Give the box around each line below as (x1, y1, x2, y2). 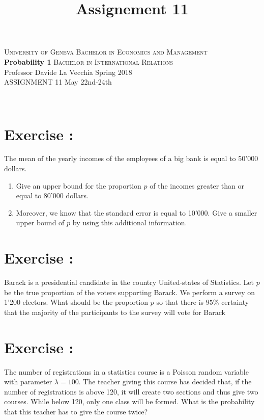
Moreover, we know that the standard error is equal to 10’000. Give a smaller (16, 207, 257, 218)
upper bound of (16, 217, 65, 228)
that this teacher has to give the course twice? (4, 406, 148, 417)
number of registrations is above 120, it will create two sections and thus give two (4, 386, 258, 397)
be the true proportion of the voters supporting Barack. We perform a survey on (4, 286, 255, 297)
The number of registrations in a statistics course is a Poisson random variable (4, 366, 249, 377)
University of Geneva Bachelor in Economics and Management (4, 46, 208, 57)
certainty (221, 297, 249, 307)
